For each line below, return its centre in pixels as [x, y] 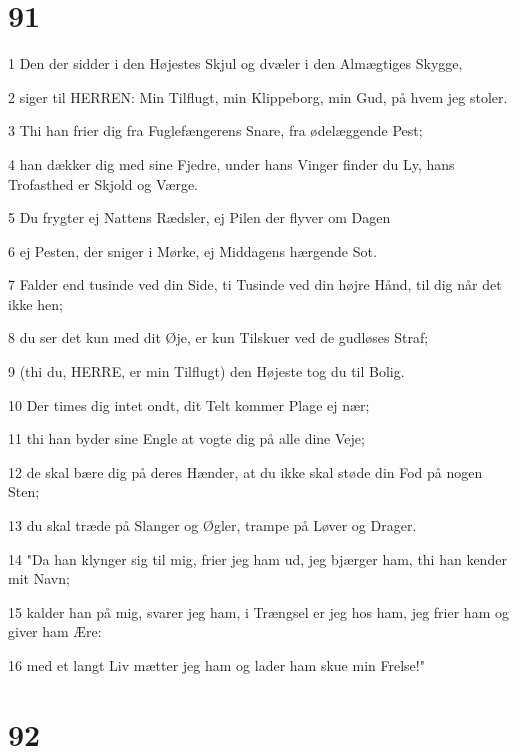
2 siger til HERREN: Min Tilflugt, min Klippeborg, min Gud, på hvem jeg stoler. [258, 96]
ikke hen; [35, 303]
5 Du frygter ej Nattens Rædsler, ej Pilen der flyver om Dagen [199, 217]
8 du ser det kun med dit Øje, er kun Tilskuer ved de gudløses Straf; [218, 337]
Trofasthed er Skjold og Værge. [103, 183]
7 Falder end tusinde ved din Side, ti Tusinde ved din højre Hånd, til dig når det [255, 284]
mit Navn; [39, 578]
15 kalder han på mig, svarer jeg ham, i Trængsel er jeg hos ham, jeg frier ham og [258, 611]
